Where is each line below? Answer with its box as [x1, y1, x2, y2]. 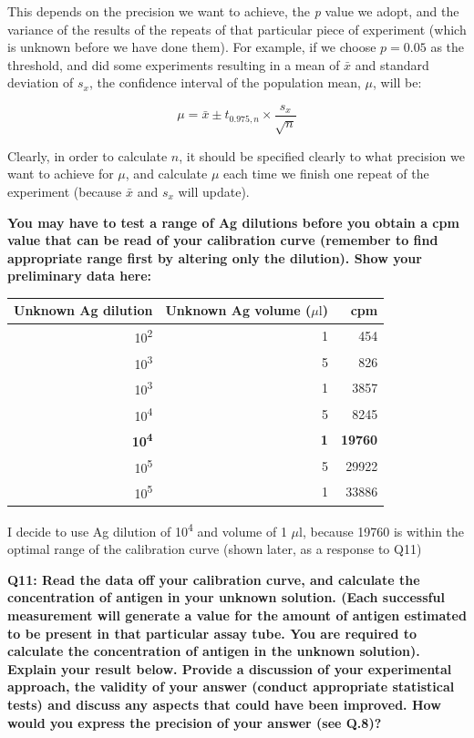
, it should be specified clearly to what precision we [179, 146, 465, 165]
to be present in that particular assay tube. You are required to [7, 623, 417, 642]
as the [430, 37, 465, 56]
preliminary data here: [7, 266, 152, 285]
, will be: [373, 73, 422, 92]
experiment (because [7, 181, 122, 200]
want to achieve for [7, 164, 114, 183]
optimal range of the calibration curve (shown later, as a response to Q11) [7, 539, 422, 559]
